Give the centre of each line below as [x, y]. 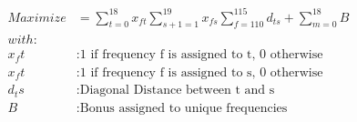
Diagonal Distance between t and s [177, 91]
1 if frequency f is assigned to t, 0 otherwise [201, 55]
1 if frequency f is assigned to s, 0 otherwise [201, 72]
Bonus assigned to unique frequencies [184, 108]
